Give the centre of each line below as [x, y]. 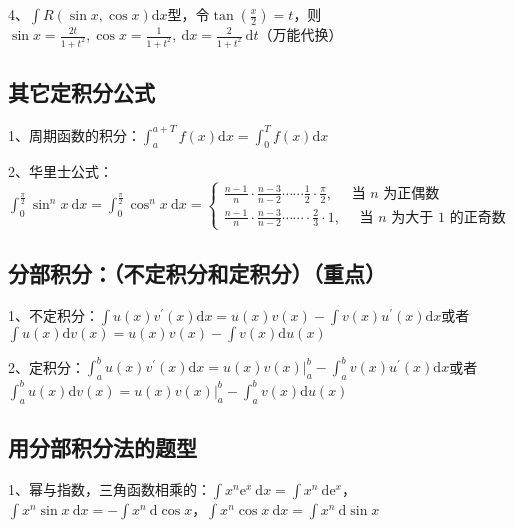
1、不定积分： [53, 314]
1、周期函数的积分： [74, 134]
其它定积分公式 [81, 92]
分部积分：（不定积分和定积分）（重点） [197, 273]
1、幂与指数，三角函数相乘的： [109, 488]
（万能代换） [300, 34]
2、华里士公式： [60, 171]
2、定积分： [46, 366]
